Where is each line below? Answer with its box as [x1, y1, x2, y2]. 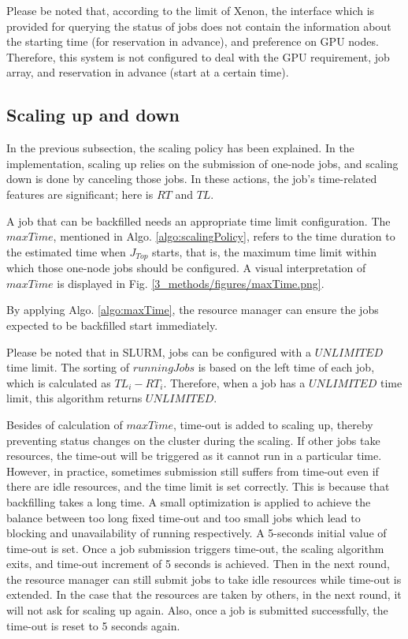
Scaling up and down [6, 103, 180, 127]
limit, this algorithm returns [6, 390, 143, 406]
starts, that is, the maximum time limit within [152, 243, 376, 260]
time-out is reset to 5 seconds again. [6, 617, 180, 633]
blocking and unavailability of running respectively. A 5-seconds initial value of [6, 525, 387, 541]
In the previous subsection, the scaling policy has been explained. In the [6, 140, 354, 156]
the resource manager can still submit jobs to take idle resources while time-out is [6, 570, 402, 587]
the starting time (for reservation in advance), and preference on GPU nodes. [6, 33, 379, 50]
